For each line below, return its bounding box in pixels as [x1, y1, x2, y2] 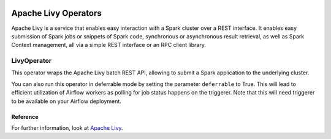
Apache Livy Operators [11, 8, 102, 18]
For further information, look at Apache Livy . [11, 124, 123, 131]
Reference [11, 113, 39, 120]
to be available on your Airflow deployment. [11, 98, 122, 105]
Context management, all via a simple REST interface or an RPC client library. [11, 41, 207, 49]
